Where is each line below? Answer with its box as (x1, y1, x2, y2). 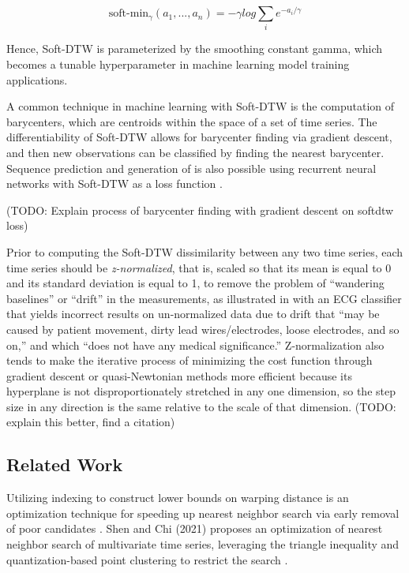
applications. (6, 71, 68, 88)
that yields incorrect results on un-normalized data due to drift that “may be (6, 305, 380, 322)
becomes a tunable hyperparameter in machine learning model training (6, 56, 350, 72)
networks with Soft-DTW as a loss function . (6, 175, 223, 192)
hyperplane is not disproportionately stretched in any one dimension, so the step (6, 383, 396, 399)
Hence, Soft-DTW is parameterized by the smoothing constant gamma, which (6, 40, 383, 57)
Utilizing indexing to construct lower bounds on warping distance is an (6, 489, 349, 506)
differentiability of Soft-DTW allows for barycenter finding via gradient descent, (6, 129, 392, 145)
